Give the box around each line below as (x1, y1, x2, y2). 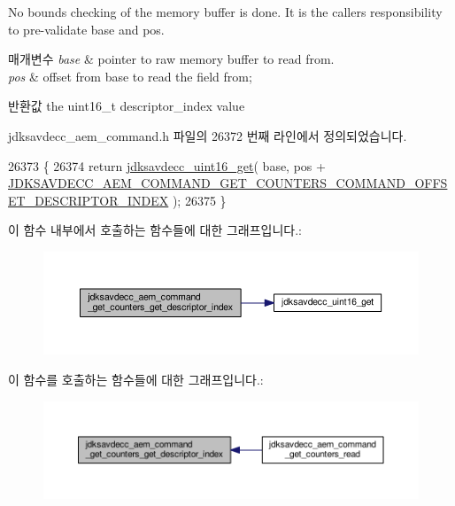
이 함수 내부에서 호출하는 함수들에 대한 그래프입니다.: (8, 221, 302, 239)
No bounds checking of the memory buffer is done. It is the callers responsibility (8, 3, 443, 20)
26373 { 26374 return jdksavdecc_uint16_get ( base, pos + (8, 156, 326, 175)
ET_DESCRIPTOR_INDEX (8, 191, 169, 209)
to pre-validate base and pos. (8, 19, 165, 38)
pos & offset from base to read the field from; (8, 66, 252, 85)
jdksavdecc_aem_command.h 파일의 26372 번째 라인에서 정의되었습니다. (8, 126, 407, 144)
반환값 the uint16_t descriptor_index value (8, 97, 245, 115)
